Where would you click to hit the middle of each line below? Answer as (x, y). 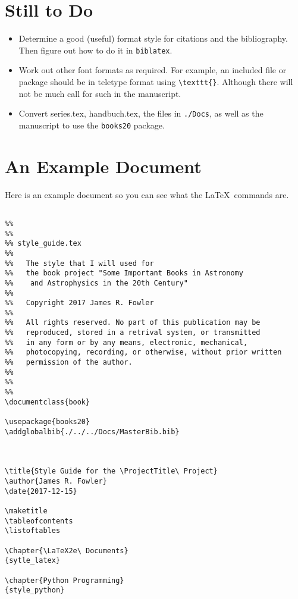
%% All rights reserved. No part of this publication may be (133, 323)
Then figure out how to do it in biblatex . (95, 50)
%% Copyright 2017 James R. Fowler (79, 303)
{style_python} (35, 590)
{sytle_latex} (33, 561)
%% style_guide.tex (43, 244)
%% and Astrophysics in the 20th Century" (96, 283)
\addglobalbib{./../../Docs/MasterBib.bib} (92, 432)
